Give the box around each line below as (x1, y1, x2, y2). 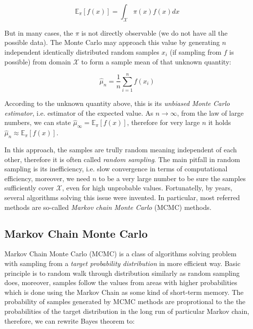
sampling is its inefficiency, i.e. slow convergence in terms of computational (4, 164, 228, 174)
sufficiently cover (4, 183, 54, 193)
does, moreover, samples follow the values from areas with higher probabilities (4, 277, 237, 288)
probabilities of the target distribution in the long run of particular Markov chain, (4, 306, 250, 316)
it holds (208, 117, 231, 127)
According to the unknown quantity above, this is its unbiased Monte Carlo (4, 98, 230, 108)
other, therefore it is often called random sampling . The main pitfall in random (4, 154, 240, 164)
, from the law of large (177, 107, 244, 118)
